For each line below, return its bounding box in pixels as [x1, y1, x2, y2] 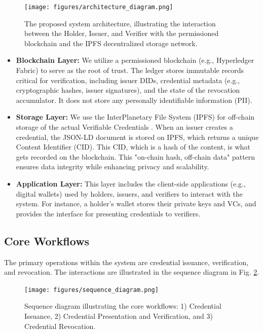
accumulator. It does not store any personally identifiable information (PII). [16, 94, 252, 105]
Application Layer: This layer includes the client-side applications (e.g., [16, 178, 246, 189]
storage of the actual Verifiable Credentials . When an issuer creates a [16, 122, 233, 132]
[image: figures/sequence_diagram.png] [24, 286, 159, 293]
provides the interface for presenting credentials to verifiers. [16, 208, 201, 218]
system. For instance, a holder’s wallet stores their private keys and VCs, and [16, 198, 256, 209]
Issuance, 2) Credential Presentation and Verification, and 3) [24, 310, 213, 321]
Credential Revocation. [24, 320, 96, 331]
